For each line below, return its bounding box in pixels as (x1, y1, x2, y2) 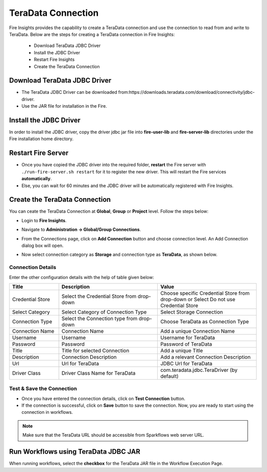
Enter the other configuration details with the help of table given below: (9, 274, 154, 280)
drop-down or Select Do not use (160, 296, 236, 303)
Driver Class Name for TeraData (61, 369, 136, 376)
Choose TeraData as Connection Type (160, 318, 249, 325)
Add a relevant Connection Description (160, 354, 251, 360)
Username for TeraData (160, 334, 215, 341)
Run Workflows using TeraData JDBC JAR (9, 447, 140, 456)
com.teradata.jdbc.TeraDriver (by (160, 366, 238, 373)
